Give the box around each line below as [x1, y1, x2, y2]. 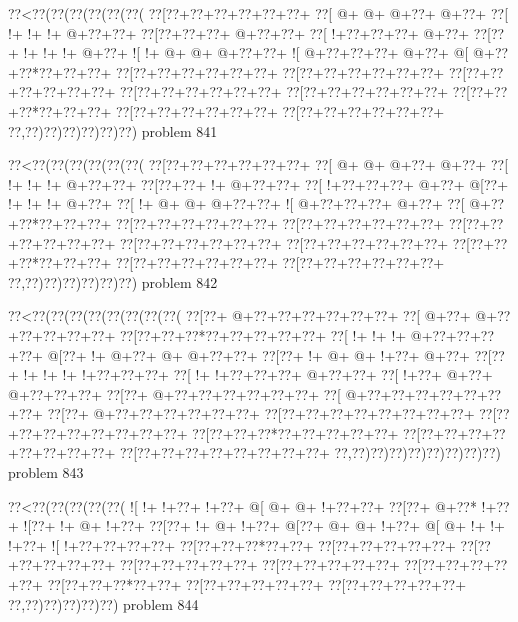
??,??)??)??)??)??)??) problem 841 [8, 120, 218, 141]
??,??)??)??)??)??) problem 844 [8, 593, 199, 614]
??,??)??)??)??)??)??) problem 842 [8, 271, 218, 292]
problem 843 [8, 462, 84, 483]
